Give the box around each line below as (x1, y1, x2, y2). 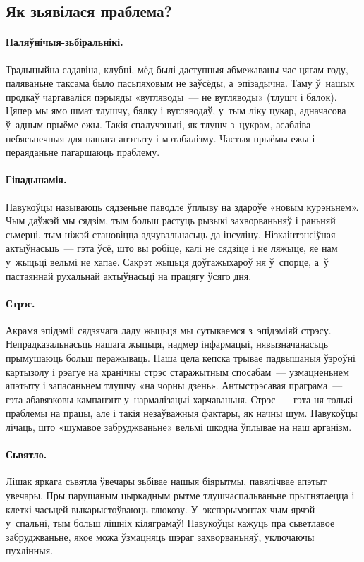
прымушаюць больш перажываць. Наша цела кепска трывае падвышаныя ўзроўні (6, 350, 356, 365)
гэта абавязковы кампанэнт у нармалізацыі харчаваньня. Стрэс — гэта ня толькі (6, 391, 353, 406)
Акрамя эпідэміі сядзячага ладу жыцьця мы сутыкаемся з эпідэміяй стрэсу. (6, 322, 332, 337)
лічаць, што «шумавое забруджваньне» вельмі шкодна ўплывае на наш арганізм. (6, 420, 352, 434)
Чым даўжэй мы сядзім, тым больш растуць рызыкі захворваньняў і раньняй (6, 213, 336, 228)
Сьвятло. (6, 447, 47, 462)
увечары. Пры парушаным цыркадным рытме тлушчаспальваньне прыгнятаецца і (6, 488, 355, 503)
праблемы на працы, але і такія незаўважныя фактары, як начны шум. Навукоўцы (6, 405, 358, 420)
